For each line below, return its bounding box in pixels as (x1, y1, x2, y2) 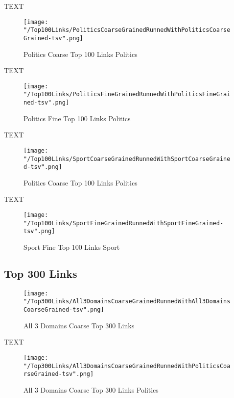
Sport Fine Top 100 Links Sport (23, 242, 120, 252)
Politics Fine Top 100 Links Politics (23, 113, 131, 123)
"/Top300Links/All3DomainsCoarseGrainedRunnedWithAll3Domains (23, 298, 231, 305)
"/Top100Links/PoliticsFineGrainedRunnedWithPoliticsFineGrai (23, 91, 231, 98)
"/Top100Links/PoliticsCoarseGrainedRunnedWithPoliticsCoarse (23, 27, 231, 34)
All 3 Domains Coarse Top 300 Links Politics (23, 384, 159, 395)
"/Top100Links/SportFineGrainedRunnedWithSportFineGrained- (23, 219, 224, 227)
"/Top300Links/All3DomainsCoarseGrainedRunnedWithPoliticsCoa (23, 362, 231, 370)
